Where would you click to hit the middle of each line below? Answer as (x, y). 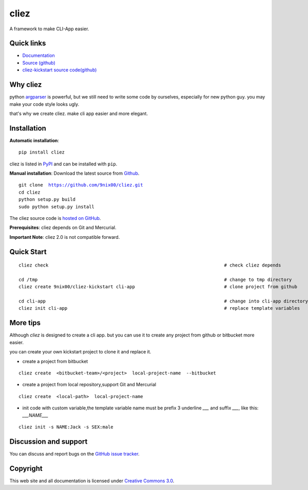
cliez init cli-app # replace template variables (159, 308)
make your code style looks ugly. (44, 104)
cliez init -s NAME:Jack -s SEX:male (66, 427)
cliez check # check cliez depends (150, 265)
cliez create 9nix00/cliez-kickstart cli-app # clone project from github (158, 287)
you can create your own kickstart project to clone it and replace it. (80, 352)
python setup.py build (47, 200)
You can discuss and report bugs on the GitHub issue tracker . (74, 454)
